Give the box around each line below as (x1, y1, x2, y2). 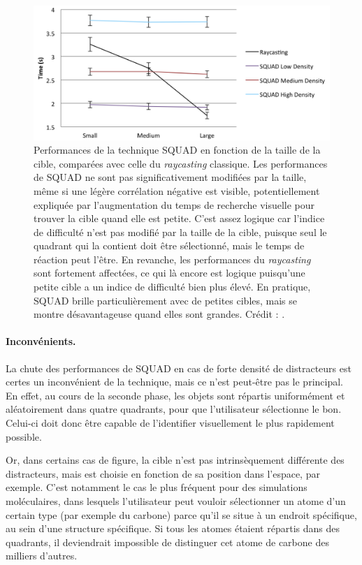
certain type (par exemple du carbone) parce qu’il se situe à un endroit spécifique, (6, 507, 357, 522)
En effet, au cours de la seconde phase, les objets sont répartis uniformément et (6, 388, 345, 402)
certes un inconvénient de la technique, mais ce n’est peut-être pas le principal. (6, 374, 343, 389)
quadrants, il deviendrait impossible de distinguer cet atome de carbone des (6, 534, 329, 549)
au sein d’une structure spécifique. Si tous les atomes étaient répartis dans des (6, 521, 340, 536)
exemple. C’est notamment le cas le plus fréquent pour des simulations (6, 480, 307, 494)
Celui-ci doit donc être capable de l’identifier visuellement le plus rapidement (6, 416, 335, 430)
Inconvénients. (6, 334, 76, 348)
